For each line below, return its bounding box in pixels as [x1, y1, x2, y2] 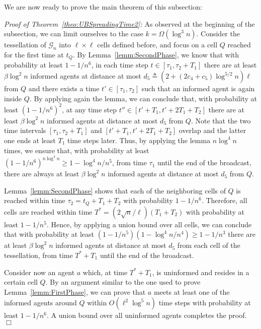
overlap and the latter [179, 125, 246, 136]
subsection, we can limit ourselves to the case [4, 28, 143, 39]
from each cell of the [177, 240, 240, 250]
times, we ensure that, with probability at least [4, 145, 149, 155]
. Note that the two [191, 115, 251, 125]
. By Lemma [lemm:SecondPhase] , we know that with [73, 49, 239, 59]
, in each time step [91, 59, 148, 70]
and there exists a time [28, 83, 100, 94]
